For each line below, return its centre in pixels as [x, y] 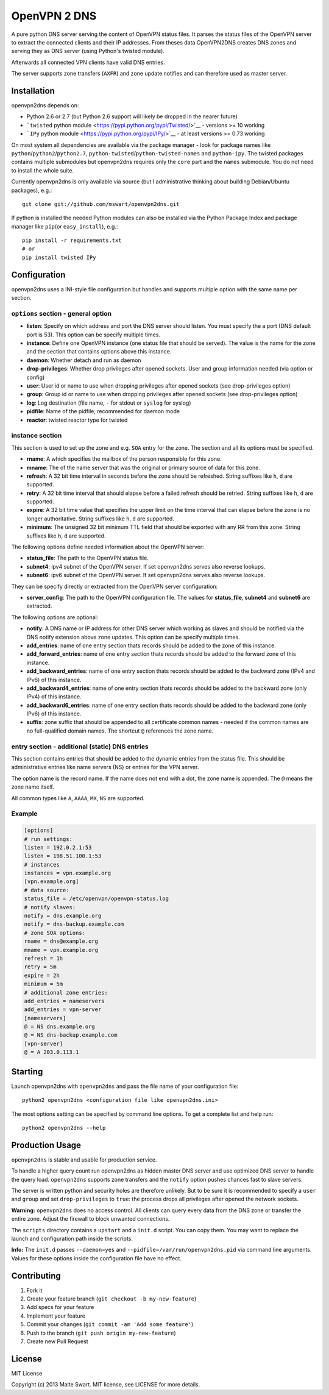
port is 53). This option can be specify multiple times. [94, 335]
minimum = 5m [44, 984]
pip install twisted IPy [59, 257]
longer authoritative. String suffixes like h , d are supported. [101, 519]
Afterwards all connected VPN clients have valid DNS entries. [88, 62]
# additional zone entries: [66, 992]
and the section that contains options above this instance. [99, 352]
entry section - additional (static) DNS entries [80, 747]
